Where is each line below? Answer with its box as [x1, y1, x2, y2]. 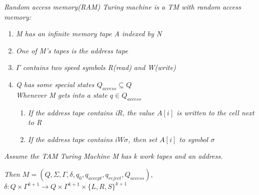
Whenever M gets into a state [16, 89, 108, 100]
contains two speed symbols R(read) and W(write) [23, 62, 176, 73]
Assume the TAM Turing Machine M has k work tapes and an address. [4, 151, 223, 161]
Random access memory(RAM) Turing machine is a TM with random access [4, 2, 241, 12]
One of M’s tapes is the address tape [16, 45, 128, 55]
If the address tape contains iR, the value [28, 107, 155, 117]
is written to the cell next [176, 107, 254, 117]
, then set [128, 134, 157, 144]
